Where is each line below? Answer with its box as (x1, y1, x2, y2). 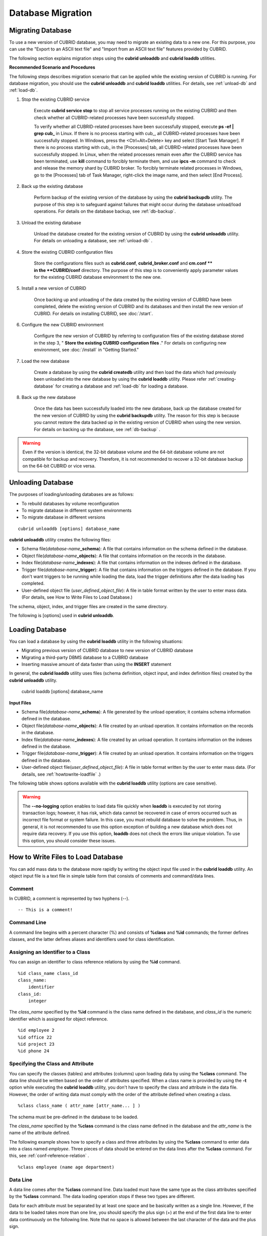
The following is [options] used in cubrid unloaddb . (9, 612, 114, 618)
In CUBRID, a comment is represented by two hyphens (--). (9, 895, 130, 902)
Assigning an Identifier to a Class (9, 948, 90, 955)
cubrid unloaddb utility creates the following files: (9, 537, 111, 543)
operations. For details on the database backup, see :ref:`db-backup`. (34, 208, 176, 215)
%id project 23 (18, 1041, 55, 1047)
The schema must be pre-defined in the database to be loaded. (9, 1114, 138, 1120)
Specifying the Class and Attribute (9, 1060, 94, 1067)
